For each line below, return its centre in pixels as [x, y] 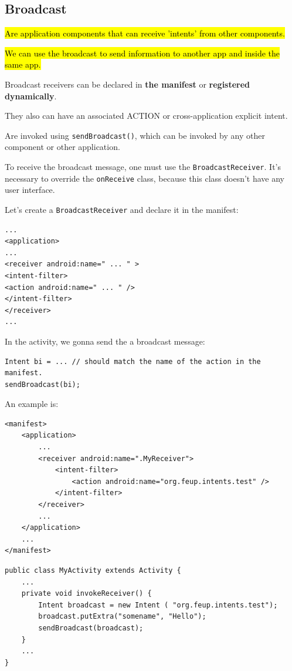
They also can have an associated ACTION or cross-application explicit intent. [146, 116]
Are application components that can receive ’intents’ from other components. [145, 33]
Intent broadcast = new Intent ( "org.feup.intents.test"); [158, 605]
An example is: [32, 404]
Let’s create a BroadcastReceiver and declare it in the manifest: [122, 209]
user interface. [30, 190]
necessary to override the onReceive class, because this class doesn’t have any [145, 178]
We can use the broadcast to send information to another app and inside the [142, 53]
